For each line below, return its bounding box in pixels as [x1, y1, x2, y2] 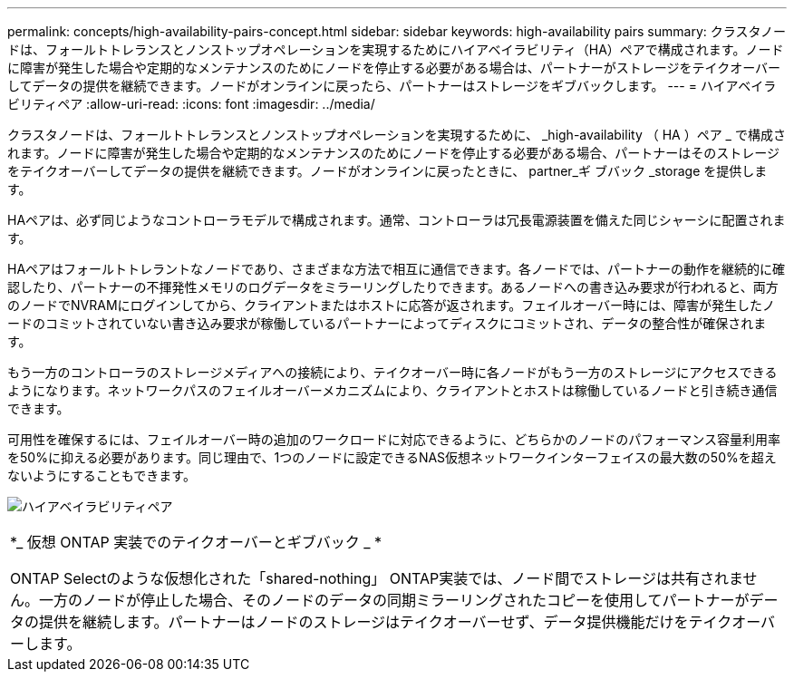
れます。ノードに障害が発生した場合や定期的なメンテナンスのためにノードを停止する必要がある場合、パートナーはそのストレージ [7, 145, 780, 160]
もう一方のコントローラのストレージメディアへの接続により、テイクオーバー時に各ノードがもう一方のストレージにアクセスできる [7, 364, 778, 380]
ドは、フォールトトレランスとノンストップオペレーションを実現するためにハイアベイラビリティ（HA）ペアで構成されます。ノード [7, 42, 784, 57]
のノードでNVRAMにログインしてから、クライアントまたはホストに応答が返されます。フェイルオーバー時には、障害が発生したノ [7, 297, 775, 313]
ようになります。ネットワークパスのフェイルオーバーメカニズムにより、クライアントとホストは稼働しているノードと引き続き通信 [7, 383, 778, 398]
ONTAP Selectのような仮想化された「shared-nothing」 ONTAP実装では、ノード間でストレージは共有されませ [10, 569, 758, 587]
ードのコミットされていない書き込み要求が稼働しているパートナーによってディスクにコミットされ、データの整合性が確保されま [7, 315, 767, 331]
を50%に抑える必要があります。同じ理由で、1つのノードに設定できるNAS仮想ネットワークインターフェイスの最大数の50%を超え [7, 450, 777, 465]
